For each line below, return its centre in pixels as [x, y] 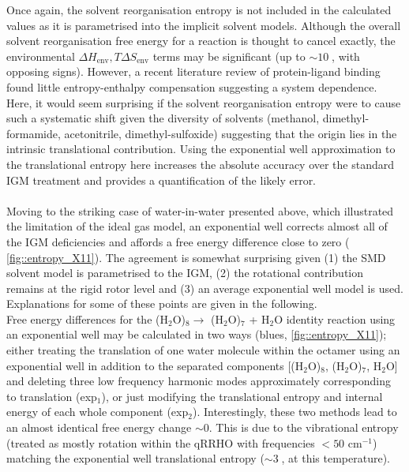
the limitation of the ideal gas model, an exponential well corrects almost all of [197, 226]
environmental [41, 56]
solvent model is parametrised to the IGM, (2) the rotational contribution [185, 273]
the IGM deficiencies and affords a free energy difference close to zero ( [178, 241]
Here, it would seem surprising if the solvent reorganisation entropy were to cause [204, 102]
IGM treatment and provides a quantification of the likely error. [161, 180]
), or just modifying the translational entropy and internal [242, 396]
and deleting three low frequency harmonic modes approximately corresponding [199, 381]
